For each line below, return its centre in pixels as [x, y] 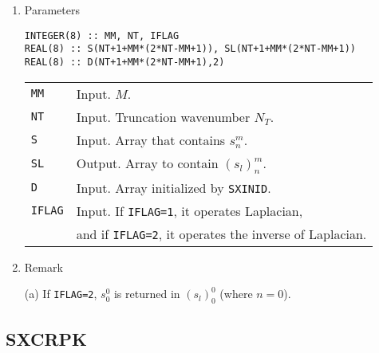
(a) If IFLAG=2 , [61, 294]
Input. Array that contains [151, 139]
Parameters [52, 10]
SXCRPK [46, 338]
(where [236, 294]
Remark [43, 267]
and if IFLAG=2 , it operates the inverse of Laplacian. [221, 233]
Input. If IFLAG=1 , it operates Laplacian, [189, 210]
